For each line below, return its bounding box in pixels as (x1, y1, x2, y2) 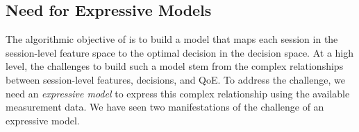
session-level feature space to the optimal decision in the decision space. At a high (6, 45, 354, 59)
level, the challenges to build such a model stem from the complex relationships (6, 59, 344, 73)
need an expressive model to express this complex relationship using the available (6, 86, 350, 100)
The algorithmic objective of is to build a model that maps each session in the (6, 32, 338, 46)
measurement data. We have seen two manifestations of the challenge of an (6, 100, 324, 114)
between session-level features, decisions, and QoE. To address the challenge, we (6, 72, 345, 86)
